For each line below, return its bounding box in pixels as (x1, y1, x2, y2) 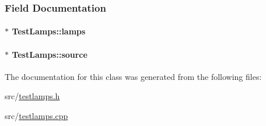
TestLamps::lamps (12, 25, 86, 37)
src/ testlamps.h (5, 90, 60, 102)
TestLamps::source (12, 48, 87, 60)
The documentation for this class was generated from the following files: (5, 70, 262, 82)
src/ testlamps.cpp (5, 110, 68, 122)
